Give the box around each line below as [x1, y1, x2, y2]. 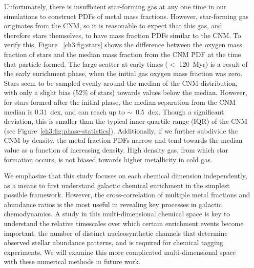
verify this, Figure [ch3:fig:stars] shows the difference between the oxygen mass [4, 39, 242, 50]
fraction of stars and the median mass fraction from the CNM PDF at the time [4, 49, 241, 59]
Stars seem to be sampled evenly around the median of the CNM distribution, [4, 77, 238, 88]
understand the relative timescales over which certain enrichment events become [4, 218, 244, 229]
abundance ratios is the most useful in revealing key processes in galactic [4, 199, 222, 209]
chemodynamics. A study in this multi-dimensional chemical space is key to [4, 209, 230, 219]
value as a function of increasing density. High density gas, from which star [4, 144, 229, 154]
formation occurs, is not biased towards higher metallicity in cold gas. [4, 154, 212, 164]
